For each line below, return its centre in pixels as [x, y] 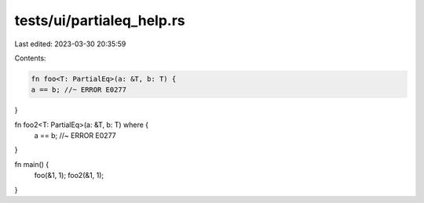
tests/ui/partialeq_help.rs [100, 20]
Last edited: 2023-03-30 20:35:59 [70, 44]
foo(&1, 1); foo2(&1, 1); [69, 176]
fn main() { [32, 164]
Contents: [30, 58]
